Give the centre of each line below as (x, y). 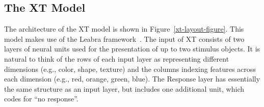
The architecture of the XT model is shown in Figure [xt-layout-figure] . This (124, 29)
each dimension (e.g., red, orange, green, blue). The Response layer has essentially (132, 79)
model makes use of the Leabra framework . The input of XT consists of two (124, 38)
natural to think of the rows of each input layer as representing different (117, 58)
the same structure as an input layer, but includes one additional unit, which (124, 88)
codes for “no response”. (41, 99)
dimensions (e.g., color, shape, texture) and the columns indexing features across (130, 69)
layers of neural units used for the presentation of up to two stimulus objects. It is (132, 49)
